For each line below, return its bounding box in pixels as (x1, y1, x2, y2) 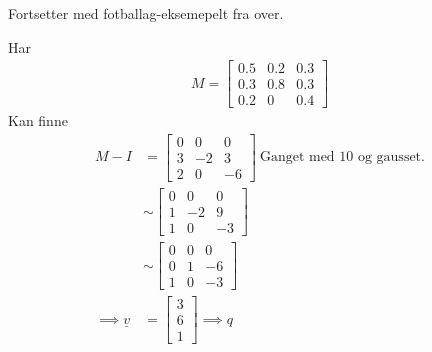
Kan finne (8, 110, 68, 131)
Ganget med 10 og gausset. (259, 150, 425, 165)
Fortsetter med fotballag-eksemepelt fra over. (8, 3, 284, 23)
